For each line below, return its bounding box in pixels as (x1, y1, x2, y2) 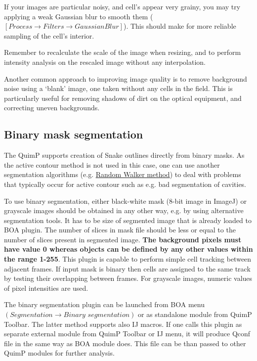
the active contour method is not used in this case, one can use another (4, 159, 220, 170)
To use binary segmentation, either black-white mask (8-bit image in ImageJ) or (4, 195, 247, 206)
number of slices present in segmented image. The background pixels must (4, 234, 242, 244)
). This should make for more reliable (123, 21, 236, 31)
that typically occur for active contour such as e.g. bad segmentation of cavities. (4, 179, 247, 189)
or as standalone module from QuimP (138, 309, 252, 319)
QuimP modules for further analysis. (4, 348, 115, 358)
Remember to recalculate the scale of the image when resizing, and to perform (4, 47, 241, 57)
